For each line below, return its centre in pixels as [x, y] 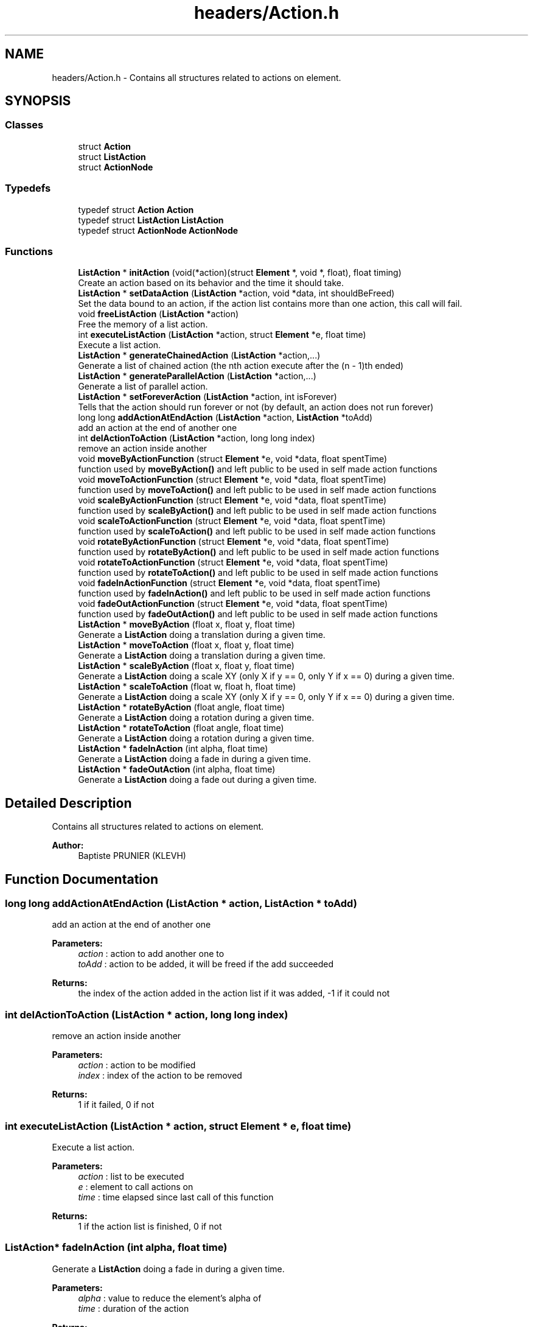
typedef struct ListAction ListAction [151, 220]
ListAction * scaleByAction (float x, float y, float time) [186, 666]
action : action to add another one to [151, 954]
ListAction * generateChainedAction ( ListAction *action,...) [199, 355]
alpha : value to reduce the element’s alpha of [170, 1298]
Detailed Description [68, 803]
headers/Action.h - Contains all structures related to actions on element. [197, 77]
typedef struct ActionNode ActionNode [158, 230]
